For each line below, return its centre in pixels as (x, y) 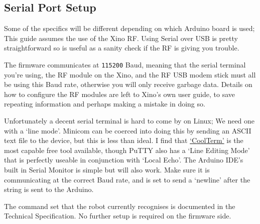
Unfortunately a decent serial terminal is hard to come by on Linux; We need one (129, 121)
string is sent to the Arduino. (49, 189)
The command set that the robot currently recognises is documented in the (120, 206)
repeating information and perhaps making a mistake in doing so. (105, 104)
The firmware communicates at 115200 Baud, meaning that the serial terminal (125, 64)
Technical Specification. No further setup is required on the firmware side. (118, 216)
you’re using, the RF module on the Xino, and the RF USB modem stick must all (130, 74)
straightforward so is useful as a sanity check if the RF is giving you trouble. (122, 48)
